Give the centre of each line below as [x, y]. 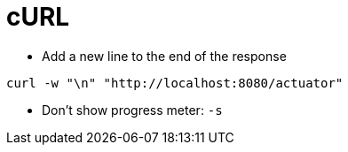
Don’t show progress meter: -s [132, 110]
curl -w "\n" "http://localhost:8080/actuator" [175, 83]
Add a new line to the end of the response [164, 56]
